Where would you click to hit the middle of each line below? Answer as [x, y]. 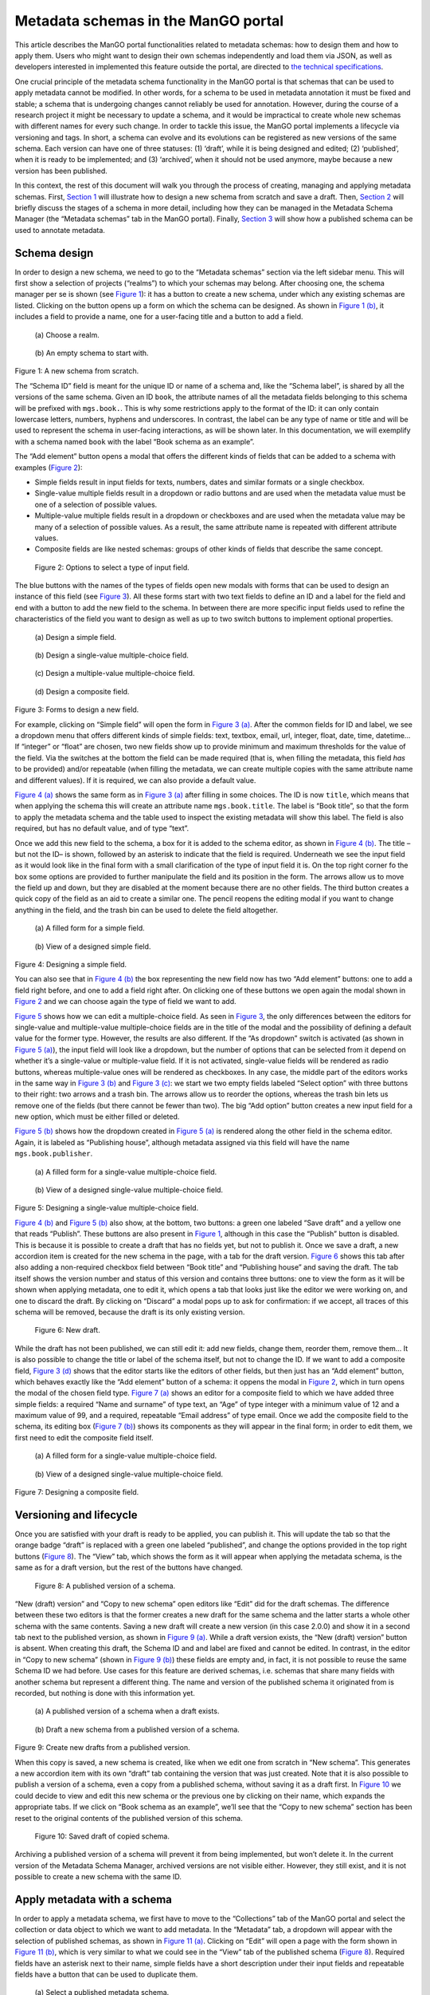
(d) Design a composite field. [82, 691]
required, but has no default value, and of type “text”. [102, 828]
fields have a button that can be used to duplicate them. [106, 1974]
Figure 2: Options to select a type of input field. [112, 567]
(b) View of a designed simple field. [93, 946]
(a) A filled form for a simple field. [90, 928]
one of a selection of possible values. [96, 504]
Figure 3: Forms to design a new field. [77, 709]
